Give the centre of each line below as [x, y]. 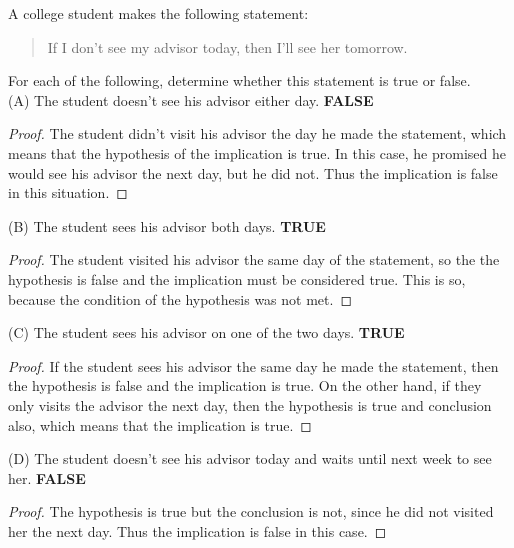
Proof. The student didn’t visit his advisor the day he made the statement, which [257, 133]
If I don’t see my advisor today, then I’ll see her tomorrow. [227, 46]
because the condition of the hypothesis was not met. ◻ [180, 298]
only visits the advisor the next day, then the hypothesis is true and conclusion [250, 404]
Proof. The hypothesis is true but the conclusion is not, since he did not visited [251, 511]
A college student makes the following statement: [158, 13]
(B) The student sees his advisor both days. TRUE [167, 225]
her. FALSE [47, 477]
